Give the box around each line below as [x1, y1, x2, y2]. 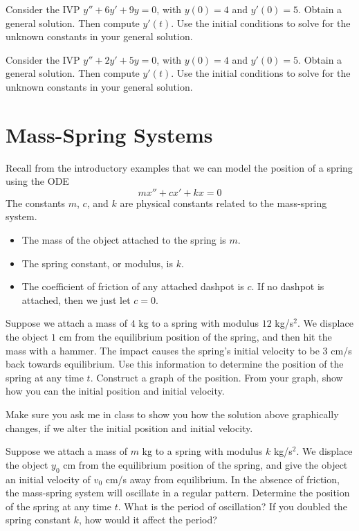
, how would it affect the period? [78, 512, 217, 527]
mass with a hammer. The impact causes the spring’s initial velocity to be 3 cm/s [6, 343, 352, 357]
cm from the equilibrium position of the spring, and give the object [63, 457, 348, 471]
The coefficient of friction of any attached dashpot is [21, 279, 244, 294]
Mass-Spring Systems [6, 120, 213, 148]
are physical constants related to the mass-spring [120, 195, 327, 210]
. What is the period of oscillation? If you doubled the [118, 498, 347, 513]
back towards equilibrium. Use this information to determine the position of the [6, 357, 344, 371]
